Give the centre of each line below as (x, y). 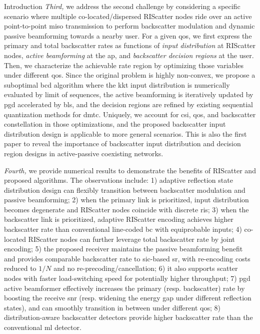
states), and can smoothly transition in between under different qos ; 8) (112, 307)
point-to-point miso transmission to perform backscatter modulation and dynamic (129, 26)
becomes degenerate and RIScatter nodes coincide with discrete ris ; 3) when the (126, 209)
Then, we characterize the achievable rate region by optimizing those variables (124, 65)
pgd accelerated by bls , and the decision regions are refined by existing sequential (128, 104)
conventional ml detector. (43, 327)
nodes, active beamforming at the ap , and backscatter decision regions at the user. (129, 55)
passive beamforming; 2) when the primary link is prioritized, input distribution (126, 200)
